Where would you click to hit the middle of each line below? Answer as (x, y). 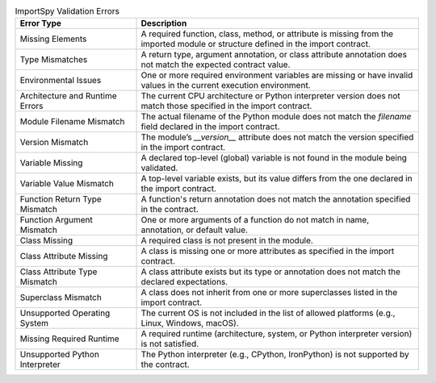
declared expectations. (184, 282)
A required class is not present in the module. (227, 240)
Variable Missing (51, 163)
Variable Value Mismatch (67, 184)
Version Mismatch (54, 143)
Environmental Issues (61, 81)
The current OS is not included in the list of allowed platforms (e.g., (268, 313)
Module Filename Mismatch (72, 122)
